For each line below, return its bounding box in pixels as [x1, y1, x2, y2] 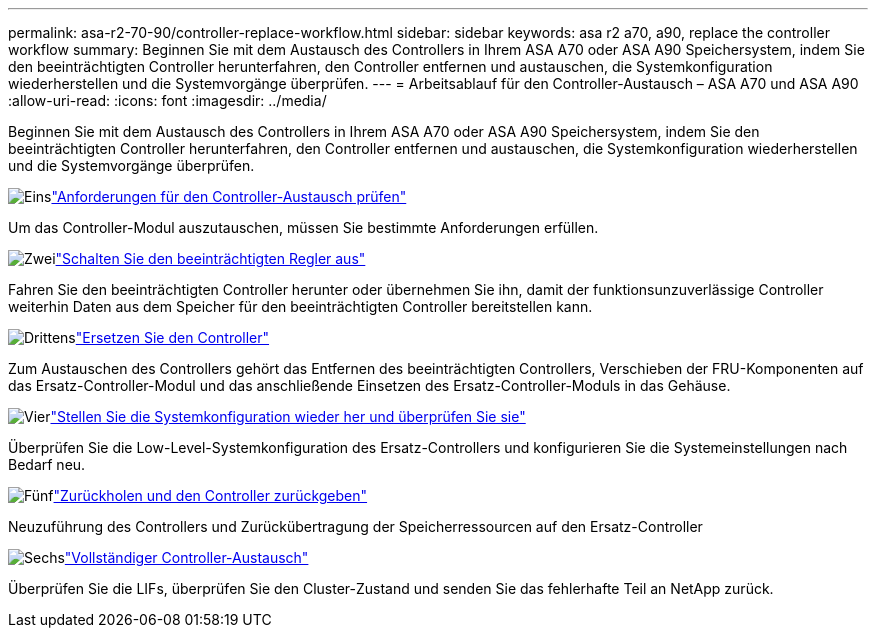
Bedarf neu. [8, 456, 86, 473]
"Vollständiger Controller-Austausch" [64, 549, 309, 566]
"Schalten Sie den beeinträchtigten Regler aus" [55, 250, 366, 267]
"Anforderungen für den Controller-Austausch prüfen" [51, 188, 407, 205]
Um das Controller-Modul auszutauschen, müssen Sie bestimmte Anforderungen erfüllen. [8, 219, 599, 236]
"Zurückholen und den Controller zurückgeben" [53, 487, 368, 504]
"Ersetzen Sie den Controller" [75, 329, 270, 346]
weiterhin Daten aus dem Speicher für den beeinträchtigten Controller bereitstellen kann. [8, 298, 593, 315]
